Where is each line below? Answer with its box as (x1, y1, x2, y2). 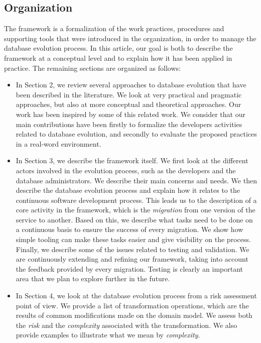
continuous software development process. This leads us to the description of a (16, 194, 257, 205)
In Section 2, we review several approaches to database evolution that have (16, 79, 246, 90)
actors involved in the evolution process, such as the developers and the (16, 165, 236, 175)
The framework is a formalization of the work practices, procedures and (4, 23, 224, 34)
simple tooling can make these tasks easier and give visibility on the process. (16, 234, 251, 245)
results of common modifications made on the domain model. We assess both (16, 310, 252, 320)
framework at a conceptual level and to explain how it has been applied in (4, 52, 232, 63)
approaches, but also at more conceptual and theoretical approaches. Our (16, 99, 241, 109)
